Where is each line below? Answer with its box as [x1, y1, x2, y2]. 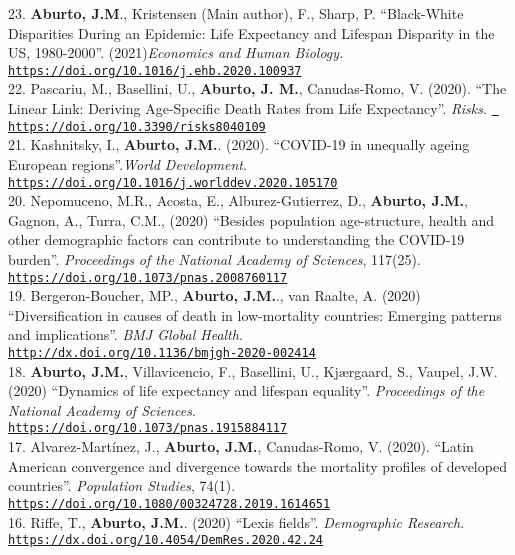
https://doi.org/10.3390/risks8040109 [8, 119, 266, 134]
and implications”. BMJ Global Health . [8, 324, 243, 345]
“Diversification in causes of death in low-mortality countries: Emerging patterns [8, 304, 502, 325]
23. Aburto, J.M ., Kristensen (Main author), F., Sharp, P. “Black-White [8, 3, 464, 23]
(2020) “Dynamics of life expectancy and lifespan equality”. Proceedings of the [8, 380, 485, 401]
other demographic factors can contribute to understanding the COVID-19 [8, 229, 465, 250]
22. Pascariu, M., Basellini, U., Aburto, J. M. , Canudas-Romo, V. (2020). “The [8, 78, 507, 99]
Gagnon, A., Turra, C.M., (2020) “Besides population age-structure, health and [8, 209, 495, 230]
